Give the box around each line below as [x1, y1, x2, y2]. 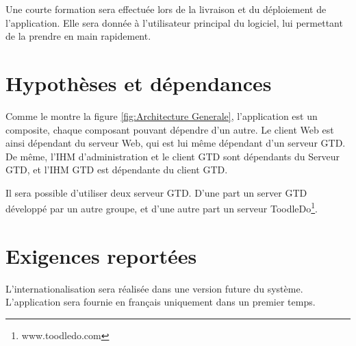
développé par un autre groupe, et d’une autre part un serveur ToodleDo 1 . [5, 199, 318, 216]
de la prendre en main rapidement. [5, 29, 151, 43]
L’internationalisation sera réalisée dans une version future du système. [5, 281, 303, 295]
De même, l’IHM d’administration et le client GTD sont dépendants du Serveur [5, 149, 340, 163]
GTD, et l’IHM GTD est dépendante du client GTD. [5, 162, 228, 177]
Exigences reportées [5, 241, 197, 269]
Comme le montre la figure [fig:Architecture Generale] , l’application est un [5, 108, 318, 123]
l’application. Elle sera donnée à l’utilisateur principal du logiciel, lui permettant [5, 15, 343, 29]
